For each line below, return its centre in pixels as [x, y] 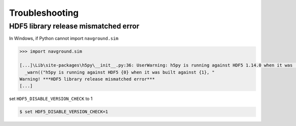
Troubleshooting [44, 13]
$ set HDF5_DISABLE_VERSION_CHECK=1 [64, 112]
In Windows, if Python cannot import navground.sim [64, 38]
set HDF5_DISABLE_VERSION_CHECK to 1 [51, 99]
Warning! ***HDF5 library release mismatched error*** [87, 79]
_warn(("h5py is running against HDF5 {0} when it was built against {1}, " [120, 72]
